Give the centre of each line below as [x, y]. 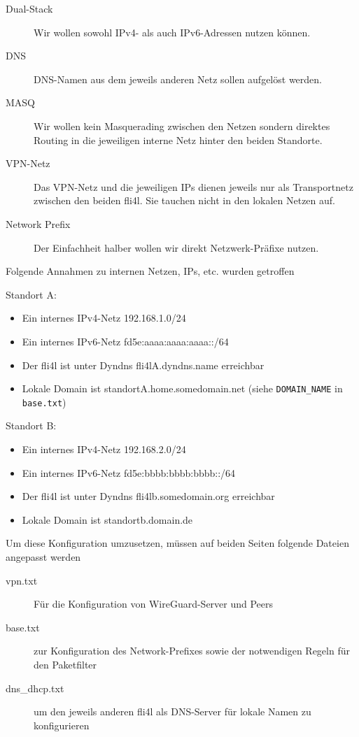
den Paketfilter [65, 664]
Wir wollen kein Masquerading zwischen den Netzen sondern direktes [182, 126]
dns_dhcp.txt [35, 688]
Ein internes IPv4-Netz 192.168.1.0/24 [104, 318]
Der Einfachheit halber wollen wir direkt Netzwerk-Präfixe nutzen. [176, 247]
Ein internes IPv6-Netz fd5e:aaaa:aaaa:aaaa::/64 [125, 341]
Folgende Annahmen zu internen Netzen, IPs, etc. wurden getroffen [150, 271]
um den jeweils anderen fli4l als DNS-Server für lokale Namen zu [173, 711]
